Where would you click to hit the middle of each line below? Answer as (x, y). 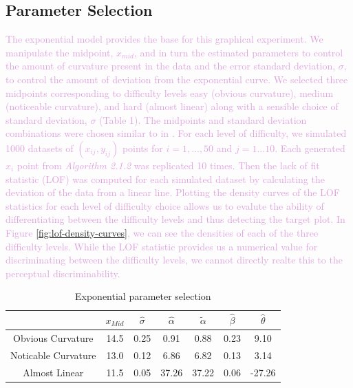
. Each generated (310, 148)
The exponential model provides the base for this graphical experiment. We (164, 39)
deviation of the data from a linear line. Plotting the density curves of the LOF (173, 192)
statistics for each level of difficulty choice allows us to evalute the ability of (165, 205)
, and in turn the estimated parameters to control (238, 52)
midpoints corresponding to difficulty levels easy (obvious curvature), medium (170, 93)
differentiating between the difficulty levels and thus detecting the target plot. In (175, 219)
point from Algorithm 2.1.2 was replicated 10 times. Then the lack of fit (168, 165)
